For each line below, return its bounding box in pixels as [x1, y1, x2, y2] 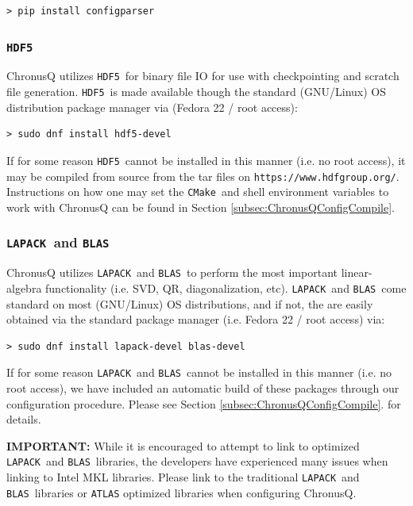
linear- [341, 264, 372, 281]
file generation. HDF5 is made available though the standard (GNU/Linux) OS [6, 83, 386, 100]
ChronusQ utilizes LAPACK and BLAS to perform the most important [6, 264, 338, 281]
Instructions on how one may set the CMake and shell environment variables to [6, 183, 389, 200]
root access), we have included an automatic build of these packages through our [6, 379, 399, 396]
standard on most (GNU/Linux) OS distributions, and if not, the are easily [6, 295, 373, 312]
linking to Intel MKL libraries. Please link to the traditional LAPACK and [6, 469, 360, 485]
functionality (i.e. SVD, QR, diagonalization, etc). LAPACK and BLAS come [45, 279, 407, 296]
